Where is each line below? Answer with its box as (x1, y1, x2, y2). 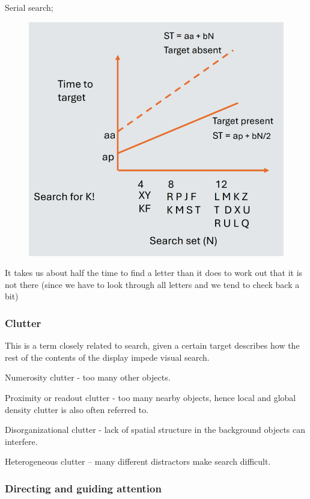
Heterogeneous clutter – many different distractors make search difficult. (5, 455, 271, 468)
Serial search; (5, 1, 53, 13)
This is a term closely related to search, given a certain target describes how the (5, 339, 300, 352)
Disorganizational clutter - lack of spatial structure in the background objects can (5, 423, 306, 436)
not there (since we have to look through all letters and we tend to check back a (5, 278, 300, 290)
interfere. (5, 435, 38, 447)
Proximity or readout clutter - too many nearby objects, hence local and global (5, 391, 296, 403)
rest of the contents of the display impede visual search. (5, 351, 210, 363)
